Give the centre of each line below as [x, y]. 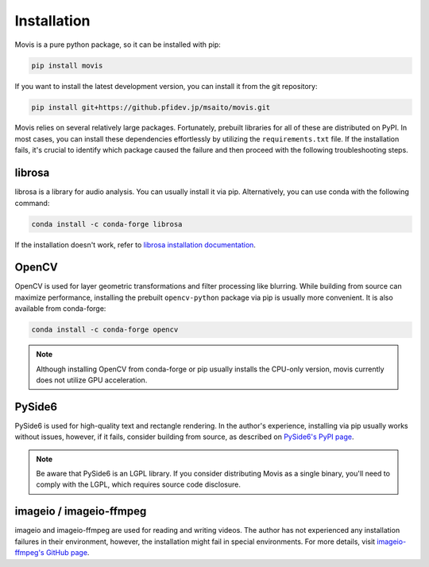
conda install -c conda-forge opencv [105, 330]
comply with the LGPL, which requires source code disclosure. [139, 484]
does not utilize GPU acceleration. [92, 380]
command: [32, 203]
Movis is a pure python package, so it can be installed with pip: [118, 45]
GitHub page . [68, 553]
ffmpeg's [29, 553]
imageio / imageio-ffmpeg [81, 512]
